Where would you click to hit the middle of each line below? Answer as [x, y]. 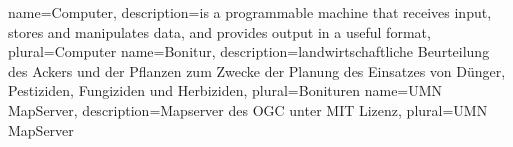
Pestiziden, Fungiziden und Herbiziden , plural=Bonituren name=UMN [225, 90]
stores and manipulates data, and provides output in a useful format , [219, 31]
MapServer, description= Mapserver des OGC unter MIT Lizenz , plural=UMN [248, 109]
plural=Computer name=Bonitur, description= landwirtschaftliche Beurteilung [249, 51]
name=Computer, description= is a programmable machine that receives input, [250, 12]
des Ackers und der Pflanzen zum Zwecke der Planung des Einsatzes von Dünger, [257, 70]
